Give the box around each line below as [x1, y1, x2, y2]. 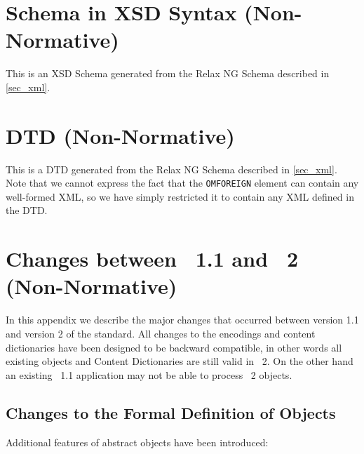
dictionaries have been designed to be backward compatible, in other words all [6, 340, 342, 354]
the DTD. [6, 203, 48, 218]
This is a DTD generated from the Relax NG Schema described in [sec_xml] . [6, 161, 337, 176]
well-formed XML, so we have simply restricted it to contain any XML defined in [6, 189, 354, 203]
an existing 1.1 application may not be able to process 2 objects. [6, 367, 292, 382]
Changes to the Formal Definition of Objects [6, 401, 336, 423]
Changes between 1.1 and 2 [6, 244, 298, 273]
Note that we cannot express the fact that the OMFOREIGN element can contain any [6, 175, 359, 190]
